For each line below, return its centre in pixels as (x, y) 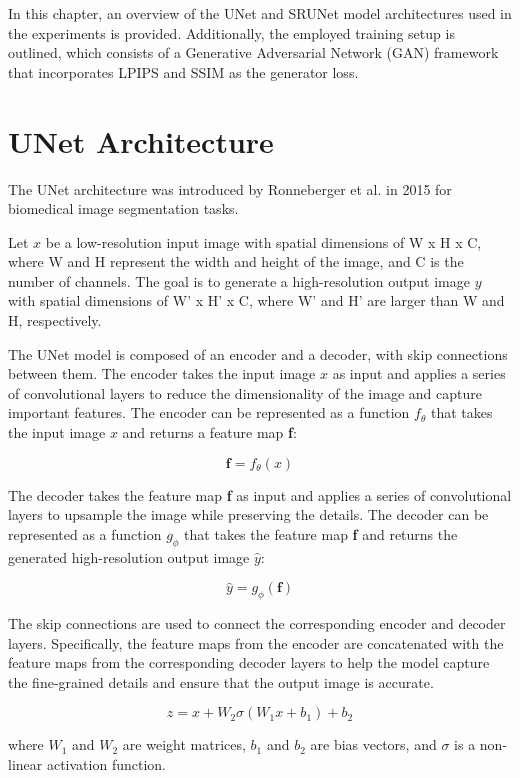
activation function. (106, 763)
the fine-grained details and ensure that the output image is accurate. (221, 681)
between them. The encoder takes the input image (162, 373)
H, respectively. (55, 320)
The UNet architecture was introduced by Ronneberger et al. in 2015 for (230, 188)
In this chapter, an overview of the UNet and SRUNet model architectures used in (260, 13)
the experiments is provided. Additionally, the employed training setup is (231, 32)
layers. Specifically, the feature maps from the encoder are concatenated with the (256, 642)
